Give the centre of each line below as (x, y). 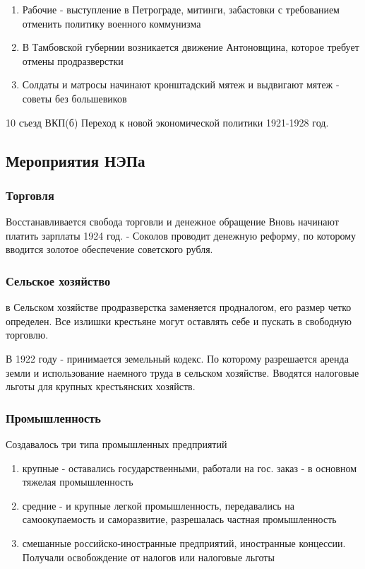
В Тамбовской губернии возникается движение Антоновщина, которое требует (191, 47)
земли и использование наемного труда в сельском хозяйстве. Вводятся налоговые (182, 372)
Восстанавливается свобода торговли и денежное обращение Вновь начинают (172, 222)
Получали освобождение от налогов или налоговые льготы (148, 557)
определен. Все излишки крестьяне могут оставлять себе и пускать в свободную (179, 321)
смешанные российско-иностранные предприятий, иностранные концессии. (184, 542)
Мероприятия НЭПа (76, 160)
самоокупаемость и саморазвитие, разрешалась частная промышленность (179, 519)
